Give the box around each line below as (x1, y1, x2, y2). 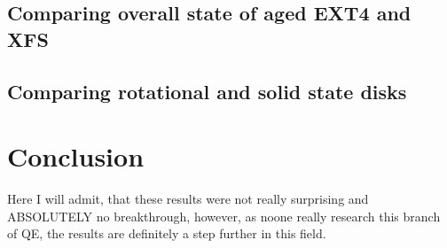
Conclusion (7, 138, 145, 174)
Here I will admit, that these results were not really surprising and (7, 190, 369, 208)
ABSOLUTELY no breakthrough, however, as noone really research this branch (7, 206, 441, 225)
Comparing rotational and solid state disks (7, 77, 407, 105)
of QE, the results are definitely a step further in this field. (7, 224, 326, 243)
